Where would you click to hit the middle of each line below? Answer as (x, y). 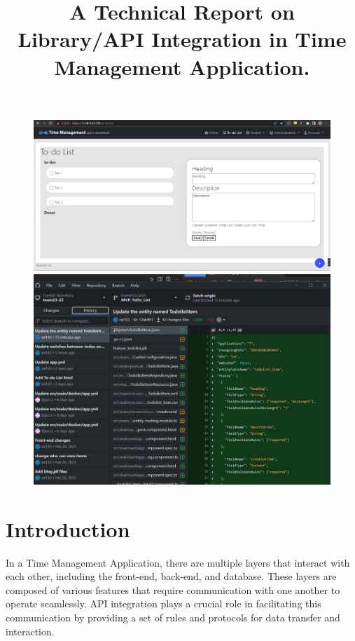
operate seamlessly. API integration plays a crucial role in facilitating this (163, 603)
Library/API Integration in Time (182, 39)
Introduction (68, 528)
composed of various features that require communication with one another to (173, 589)
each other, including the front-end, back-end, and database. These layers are (171, 576)
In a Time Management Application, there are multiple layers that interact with (178, 562)
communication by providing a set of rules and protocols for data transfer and (173, 617)
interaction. (30, 631)
